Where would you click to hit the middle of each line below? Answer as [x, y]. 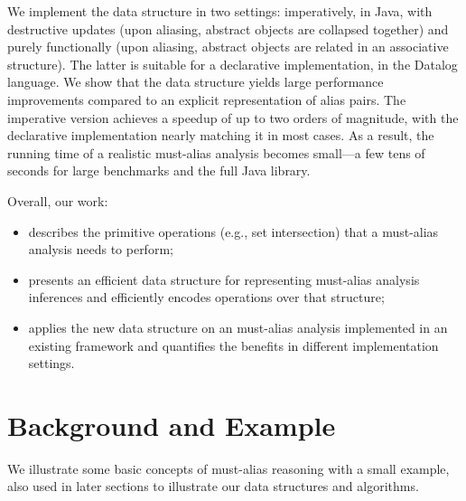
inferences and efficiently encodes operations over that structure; [206, 297]
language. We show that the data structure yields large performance [196, 82]
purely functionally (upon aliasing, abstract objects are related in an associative [228, 47]
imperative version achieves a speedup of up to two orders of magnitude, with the [233, 117]
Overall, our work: [58, 200]
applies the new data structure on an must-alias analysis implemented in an [238, 327]
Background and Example [172, 425]
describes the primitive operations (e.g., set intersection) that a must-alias [233, 231]
